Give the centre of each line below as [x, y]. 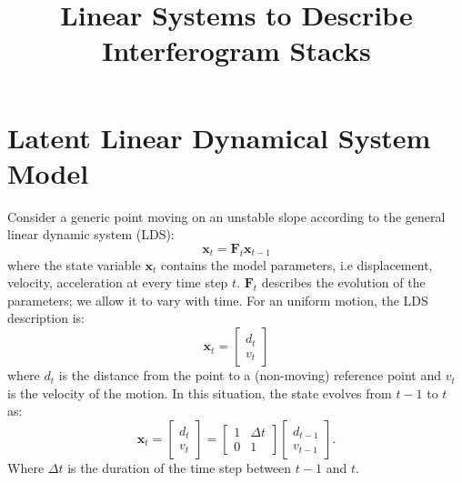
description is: [46, 318]
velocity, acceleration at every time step [118, 282]
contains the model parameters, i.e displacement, [296, 264]
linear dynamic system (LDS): [91, 234]
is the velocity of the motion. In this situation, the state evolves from [200, 392]
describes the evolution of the [343, 282]
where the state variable [74, 264]
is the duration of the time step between [180, 467]
